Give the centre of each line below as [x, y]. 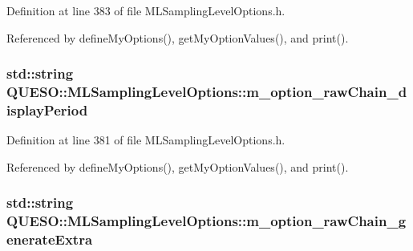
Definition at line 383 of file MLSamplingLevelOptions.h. [146, 10]
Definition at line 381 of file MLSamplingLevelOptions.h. [146, 140]
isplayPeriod [47, 109]
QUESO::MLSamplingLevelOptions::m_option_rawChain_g [206, 221]
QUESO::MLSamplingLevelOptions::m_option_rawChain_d [207, 92]
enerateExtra [50, 239]
